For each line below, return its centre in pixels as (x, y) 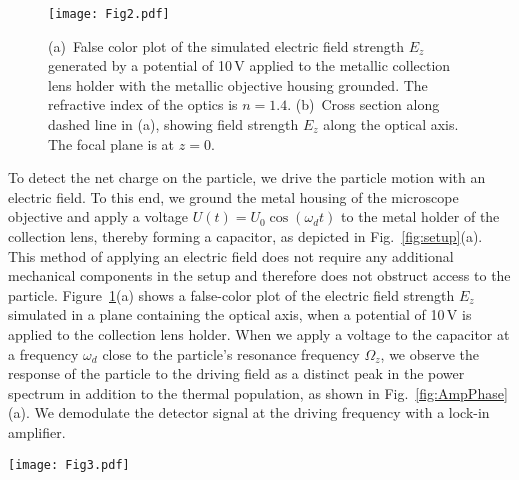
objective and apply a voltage (98, 216)
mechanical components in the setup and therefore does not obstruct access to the (259, 275)
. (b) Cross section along (363, 104)
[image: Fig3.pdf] (69, 464)
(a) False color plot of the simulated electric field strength (226, 45)
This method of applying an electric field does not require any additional (231, 255)
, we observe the (430, 353)
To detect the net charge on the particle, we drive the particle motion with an (247, 177)
